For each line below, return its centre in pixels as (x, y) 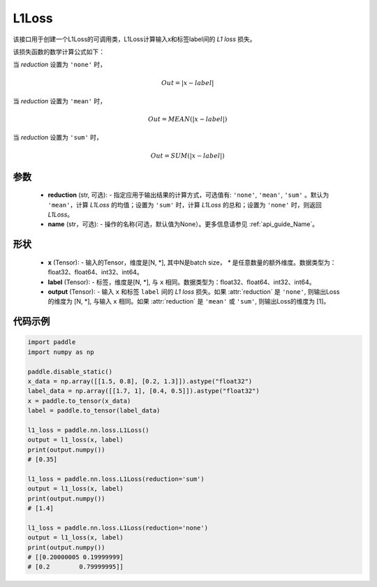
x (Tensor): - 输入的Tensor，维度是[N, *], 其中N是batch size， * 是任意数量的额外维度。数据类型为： (192, 262)
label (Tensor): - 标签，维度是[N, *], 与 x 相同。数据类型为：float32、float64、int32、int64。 (182, 282)
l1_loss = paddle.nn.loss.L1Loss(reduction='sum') (116, 479)
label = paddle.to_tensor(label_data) (94, 411)
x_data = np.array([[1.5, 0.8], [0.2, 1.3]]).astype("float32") (140, 381)
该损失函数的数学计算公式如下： (59, 52)
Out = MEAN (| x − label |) (187, 119)
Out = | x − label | (188, 83)
